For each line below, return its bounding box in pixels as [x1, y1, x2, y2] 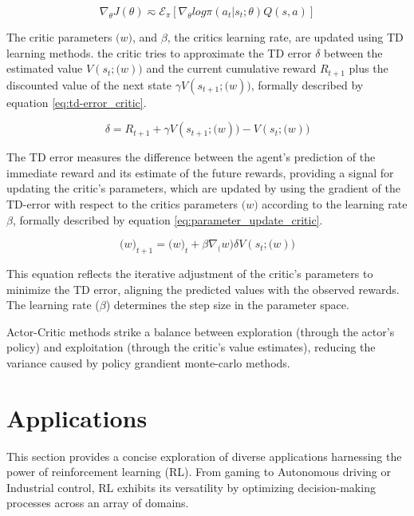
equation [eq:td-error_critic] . [6, 93, 147, 110]
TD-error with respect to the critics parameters [6, 196, 238, 212]
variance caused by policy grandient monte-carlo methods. [6, 354, 290, 371]
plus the [349, 60, 388, 77]
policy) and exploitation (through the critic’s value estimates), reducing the [6, 339, 376, 355]
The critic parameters [6, 29, 112, 45]
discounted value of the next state [6, 76, 172, 93]
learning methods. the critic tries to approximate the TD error [6, 44, 312, 61]
